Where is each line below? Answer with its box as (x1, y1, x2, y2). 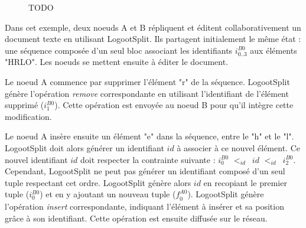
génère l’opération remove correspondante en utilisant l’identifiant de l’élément (5, 87, 289, 99)
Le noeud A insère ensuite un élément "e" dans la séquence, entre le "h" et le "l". (5, 130, 294, 142)
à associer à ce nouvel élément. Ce (177, 141, 300, 154)
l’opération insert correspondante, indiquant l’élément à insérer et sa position (5, 200, 284, 213)
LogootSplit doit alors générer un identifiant (5, 141, 164, 154)
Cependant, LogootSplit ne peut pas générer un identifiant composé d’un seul (5, 165, 285, 177)
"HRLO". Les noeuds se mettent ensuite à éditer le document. (5, 56, 229, 68)
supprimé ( (5, 99, 44, 111)
